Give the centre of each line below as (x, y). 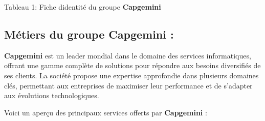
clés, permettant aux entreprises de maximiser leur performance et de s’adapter (128, 85)
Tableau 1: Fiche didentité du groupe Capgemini (83, 7)
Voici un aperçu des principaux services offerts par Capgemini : (106, 112)
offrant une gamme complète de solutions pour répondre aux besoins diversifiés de (132, 65)
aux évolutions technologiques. (52, 95)
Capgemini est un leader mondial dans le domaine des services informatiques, (128, 55)
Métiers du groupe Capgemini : (89, 34)
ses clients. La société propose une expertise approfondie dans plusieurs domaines (131, 75)
